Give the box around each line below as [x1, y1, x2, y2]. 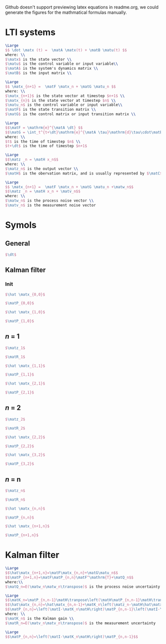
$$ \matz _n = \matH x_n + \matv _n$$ [5, 189, 81, 194]
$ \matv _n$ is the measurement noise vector [5, 203, 96, 208]
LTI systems [5, 27, 56, 38]
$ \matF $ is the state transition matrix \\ [5, 107, 96, 112]
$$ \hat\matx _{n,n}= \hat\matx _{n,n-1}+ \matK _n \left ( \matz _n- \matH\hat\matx [5, 602, 163, 607]
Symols [5, 219, 37, 231]
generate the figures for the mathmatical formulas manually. [5, 9, 127, 15]
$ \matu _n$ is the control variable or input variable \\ [5, 102, 123, 108]
